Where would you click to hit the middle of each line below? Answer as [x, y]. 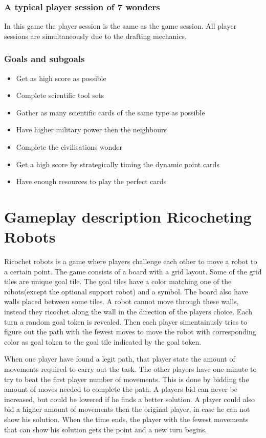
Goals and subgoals [45, 59]
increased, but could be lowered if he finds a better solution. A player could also [130, 399]
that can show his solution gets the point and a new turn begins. [106, 429]
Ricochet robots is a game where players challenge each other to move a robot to [131, 261]
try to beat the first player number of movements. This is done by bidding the [127, 379]
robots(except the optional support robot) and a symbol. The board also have [126, 291]
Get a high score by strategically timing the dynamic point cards [118, 164]
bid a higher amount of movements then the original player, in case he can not [127, 409]
